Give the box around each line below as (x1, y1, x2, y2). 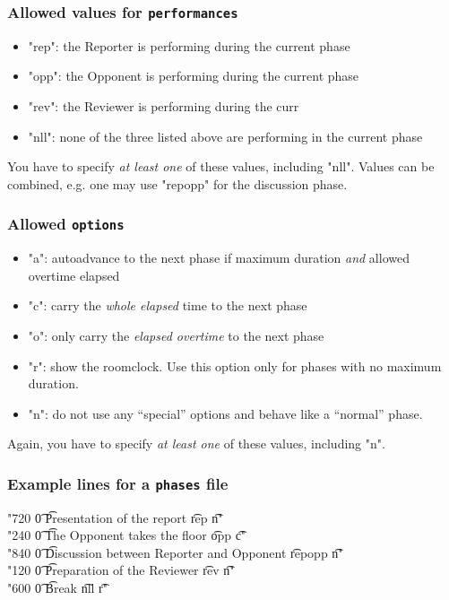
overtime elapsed (28, 265, 120, 284)
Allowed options (7, 213, 125, 235)
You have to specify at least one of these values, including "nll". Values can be (7, 157, 435, 176)
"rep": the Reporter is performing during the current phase (28, 36, 350, 55)
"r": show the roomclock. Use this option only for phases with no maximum (28, 356, 442, 375)
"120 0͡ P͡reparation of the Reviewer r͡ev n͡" (7, 561, 235, 579)
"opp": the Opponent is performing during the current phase (28, 66, 359, 85)
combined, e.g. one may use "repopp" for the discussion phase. (7, 174, 348, 193)
